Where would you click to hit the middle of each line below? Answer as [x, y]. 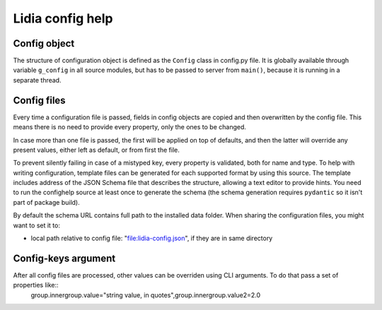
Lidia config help [63, 18]
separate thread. [37, 80]
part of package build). [47, 202]
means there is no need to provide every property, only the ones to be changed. [130, 127]
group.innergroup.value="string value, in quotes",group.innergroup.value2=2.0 [146, 295]
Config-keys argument [64, 258]
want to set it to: [36, 225]
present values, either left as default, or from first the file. [96, 150]
